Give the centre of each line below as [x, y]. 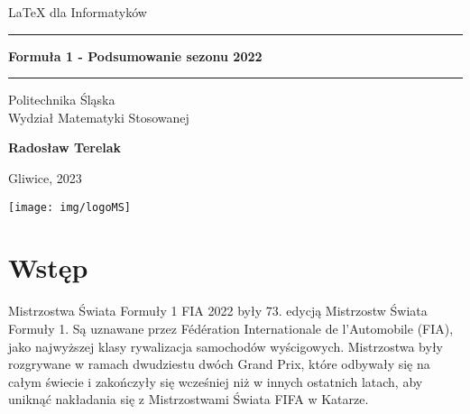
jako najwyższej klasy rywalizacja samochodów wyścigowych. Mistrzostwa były [226, 346]
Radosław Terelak [65, 147]
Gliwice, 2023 [45, 177]
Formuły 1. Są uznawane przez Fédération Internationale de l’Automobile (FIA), [231, 328]
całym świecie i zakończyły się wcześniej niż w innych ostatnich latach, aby [216, 381]
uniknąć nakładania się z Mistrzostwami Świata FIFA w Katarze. [189, 399]
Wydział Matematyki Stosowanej [99, 117]
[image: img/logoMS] [70, 207]
